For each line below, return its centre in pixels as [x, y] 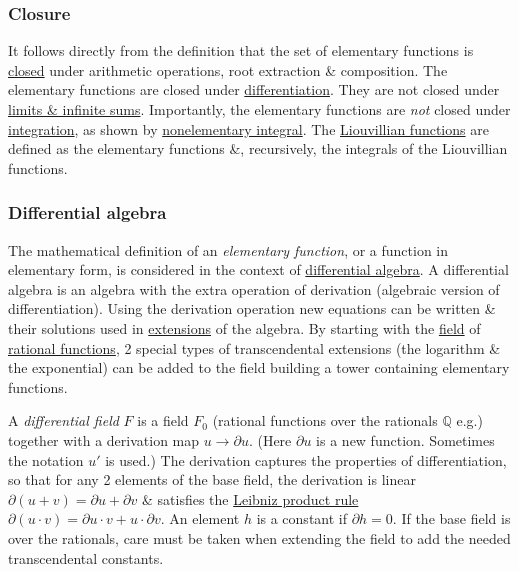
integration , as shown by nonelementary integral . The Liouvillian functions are [248, 128]
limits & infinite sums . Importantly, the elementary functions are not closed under [259, 109]
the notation [46, 459]
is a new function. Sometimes [405, 439]
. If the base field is [451, 518]
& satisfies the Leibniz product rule [250, 498]
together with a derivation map [104, 439]
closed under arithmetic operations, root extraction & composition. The [228, 69]
